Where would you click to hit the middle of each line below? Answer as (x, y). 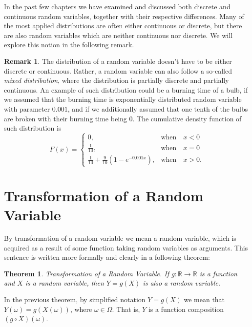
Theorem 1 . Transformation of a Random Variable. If (87, 273)
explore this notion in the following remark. (69, 45)
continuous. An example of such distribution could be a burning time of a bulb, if (126, 89)
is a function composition (186, 309)
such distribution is (33, 128)
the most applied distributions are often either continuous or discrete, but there (123, 26)
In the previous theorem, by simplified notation (75, 299)
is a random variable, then (64, 283)
